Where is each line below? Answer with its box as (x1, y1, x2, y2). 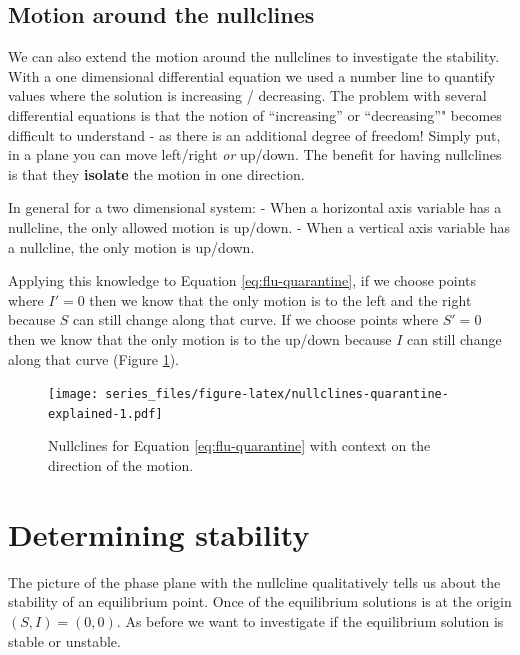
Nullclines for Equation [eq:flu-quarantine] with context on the (48, 435, 431, 456)
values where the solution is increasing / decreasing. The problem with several (8, 85, 487, 106)
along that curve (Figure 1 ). (8, 348, 180, 369)
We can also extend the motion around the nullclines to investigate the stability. (8, 46, 500, 67)
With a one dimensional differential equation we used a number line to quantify (8, 65, 496, 86)
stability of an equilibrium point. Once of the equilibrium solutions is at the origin (8, 591, 512, 612)
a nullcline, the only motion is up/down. (8, 236, 255, 257)
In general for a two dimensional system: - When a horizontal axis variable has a (8, 197, 502, 218)
